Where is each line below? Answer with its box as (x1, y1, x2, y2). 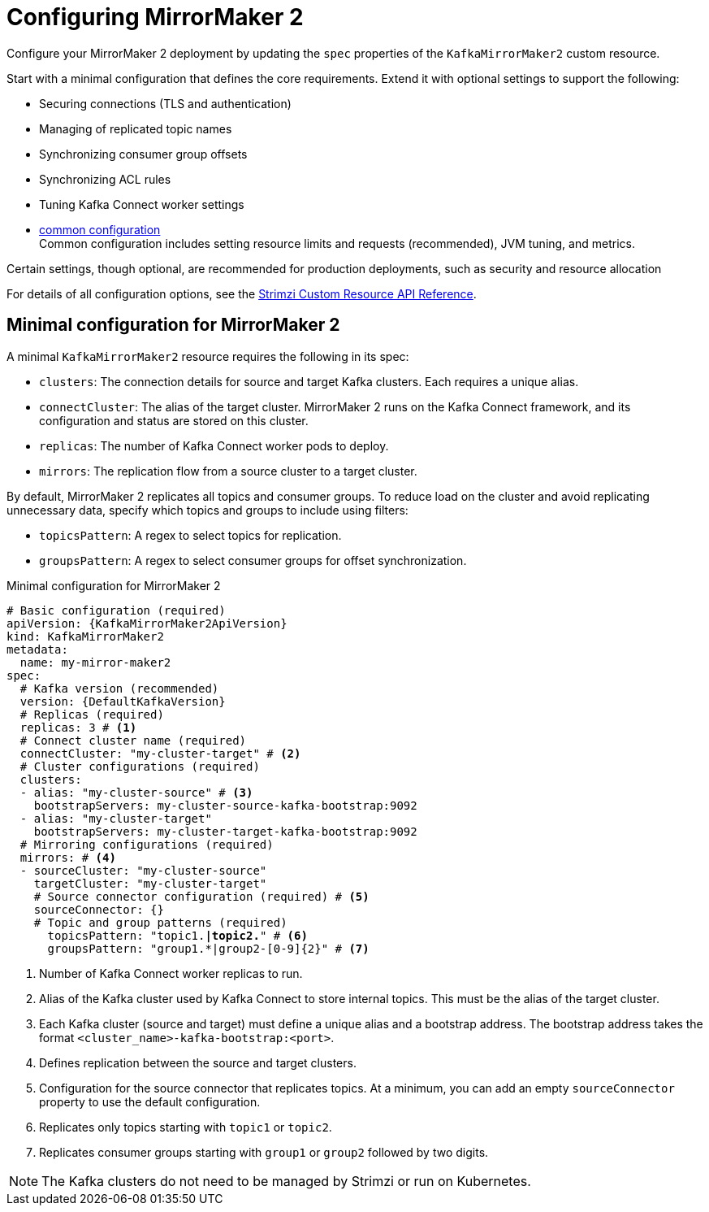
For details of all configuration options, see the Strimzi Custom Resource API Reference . (6, 286, 477, 301)
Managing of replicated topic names (39, 121, 232, 136)
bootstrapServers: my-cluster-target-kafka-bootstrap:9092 (33, 824, 417, 838)
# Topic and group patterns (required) (33, 915, 287, 929)
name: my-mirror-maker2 (19, 655, 171, 669)
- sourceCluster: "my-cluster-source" (19, 863, 267, 877)
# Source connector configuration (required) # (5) (33, 889, 370, 903)
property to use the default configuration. (39, 1094, 261, 1109)
